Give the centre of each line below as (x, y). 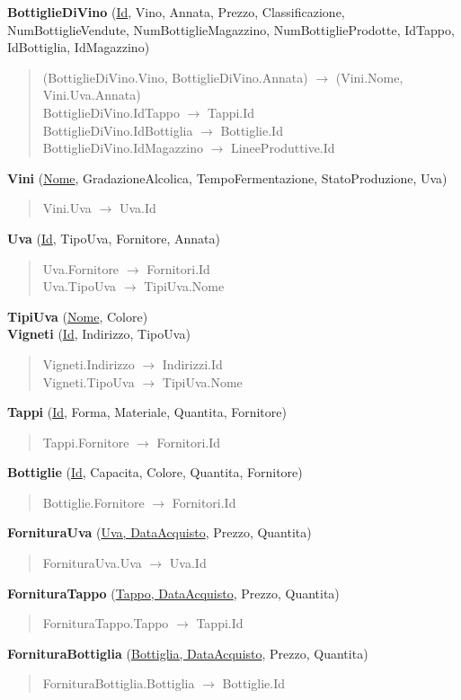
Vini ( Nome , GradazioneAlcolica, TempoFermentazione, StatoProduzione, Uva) (227, 177)
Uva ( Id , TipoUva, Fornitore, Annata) (114, 238)
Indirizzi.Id (192, 363)
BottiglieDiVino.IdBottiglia (118, 130)
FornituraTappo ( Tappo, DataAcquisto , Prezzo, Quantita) (173, 593)
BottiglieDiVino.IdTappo (111, 112)
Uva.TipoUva (80, 286)
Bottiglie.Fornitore (93, 502)
